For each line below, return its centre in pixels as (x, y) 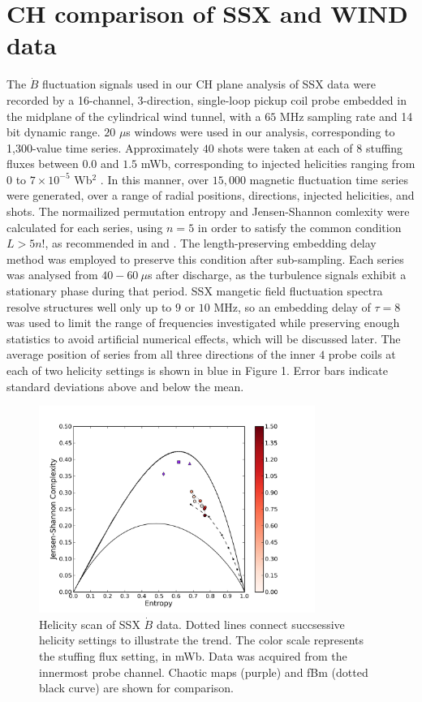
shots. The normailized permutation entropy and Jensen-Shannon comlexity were (208, 211)
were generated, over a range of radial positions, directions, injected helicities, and (211, 195)
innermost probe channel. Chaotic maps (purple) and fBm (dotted (204, 672)
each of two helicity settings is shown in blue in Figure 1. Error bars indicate (197, 370)
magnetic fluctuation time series (329, 179)
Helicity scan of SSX (90, 624)
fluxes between (43, 164)
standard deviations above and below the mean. (125, 386)
